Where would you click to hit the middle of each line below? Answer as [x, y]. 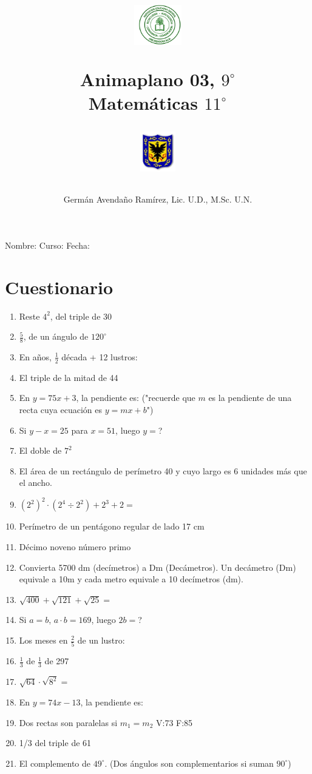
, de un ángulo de [56, 336]
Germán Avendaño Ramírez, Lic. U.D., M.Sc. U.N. [158, 199]
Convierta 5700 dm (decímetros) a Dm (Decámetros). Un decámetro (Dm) [158, 567]
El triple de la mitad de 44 [69, 377]
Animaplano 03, [147, 79]
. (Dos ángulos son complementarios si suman [189, 763]
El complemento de [55, 763]
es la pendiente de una [250, 398]
